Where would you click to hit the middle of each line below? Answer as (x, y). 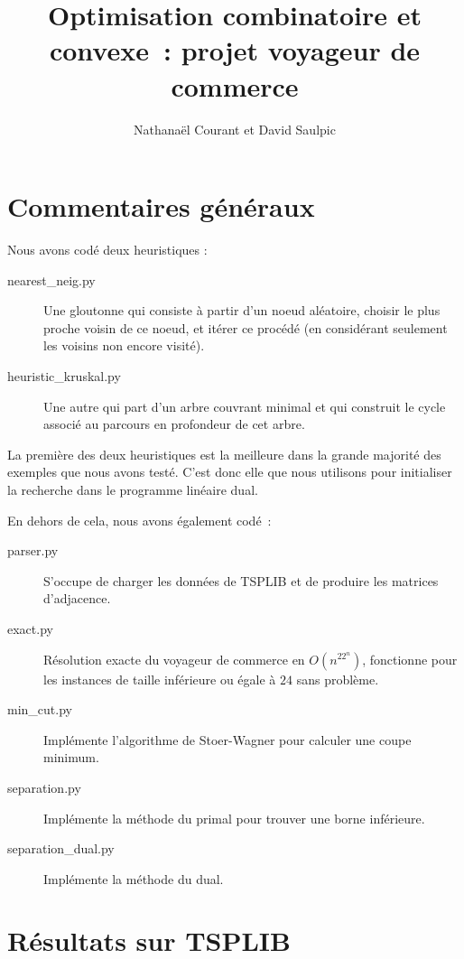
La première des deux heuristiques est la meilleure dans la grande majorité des (224, 454)
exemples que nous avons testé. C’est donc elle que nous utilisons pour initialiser (230, 472)
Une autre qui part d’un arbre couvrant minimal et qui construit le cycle (245, 406)
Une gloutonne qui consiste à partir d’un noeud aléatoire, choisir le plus (242, 310)
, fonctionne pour (410, 659)
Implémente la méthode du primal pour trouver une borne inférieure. (234, 818)
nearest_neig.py (51, 279)
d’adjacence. (77, 598)
